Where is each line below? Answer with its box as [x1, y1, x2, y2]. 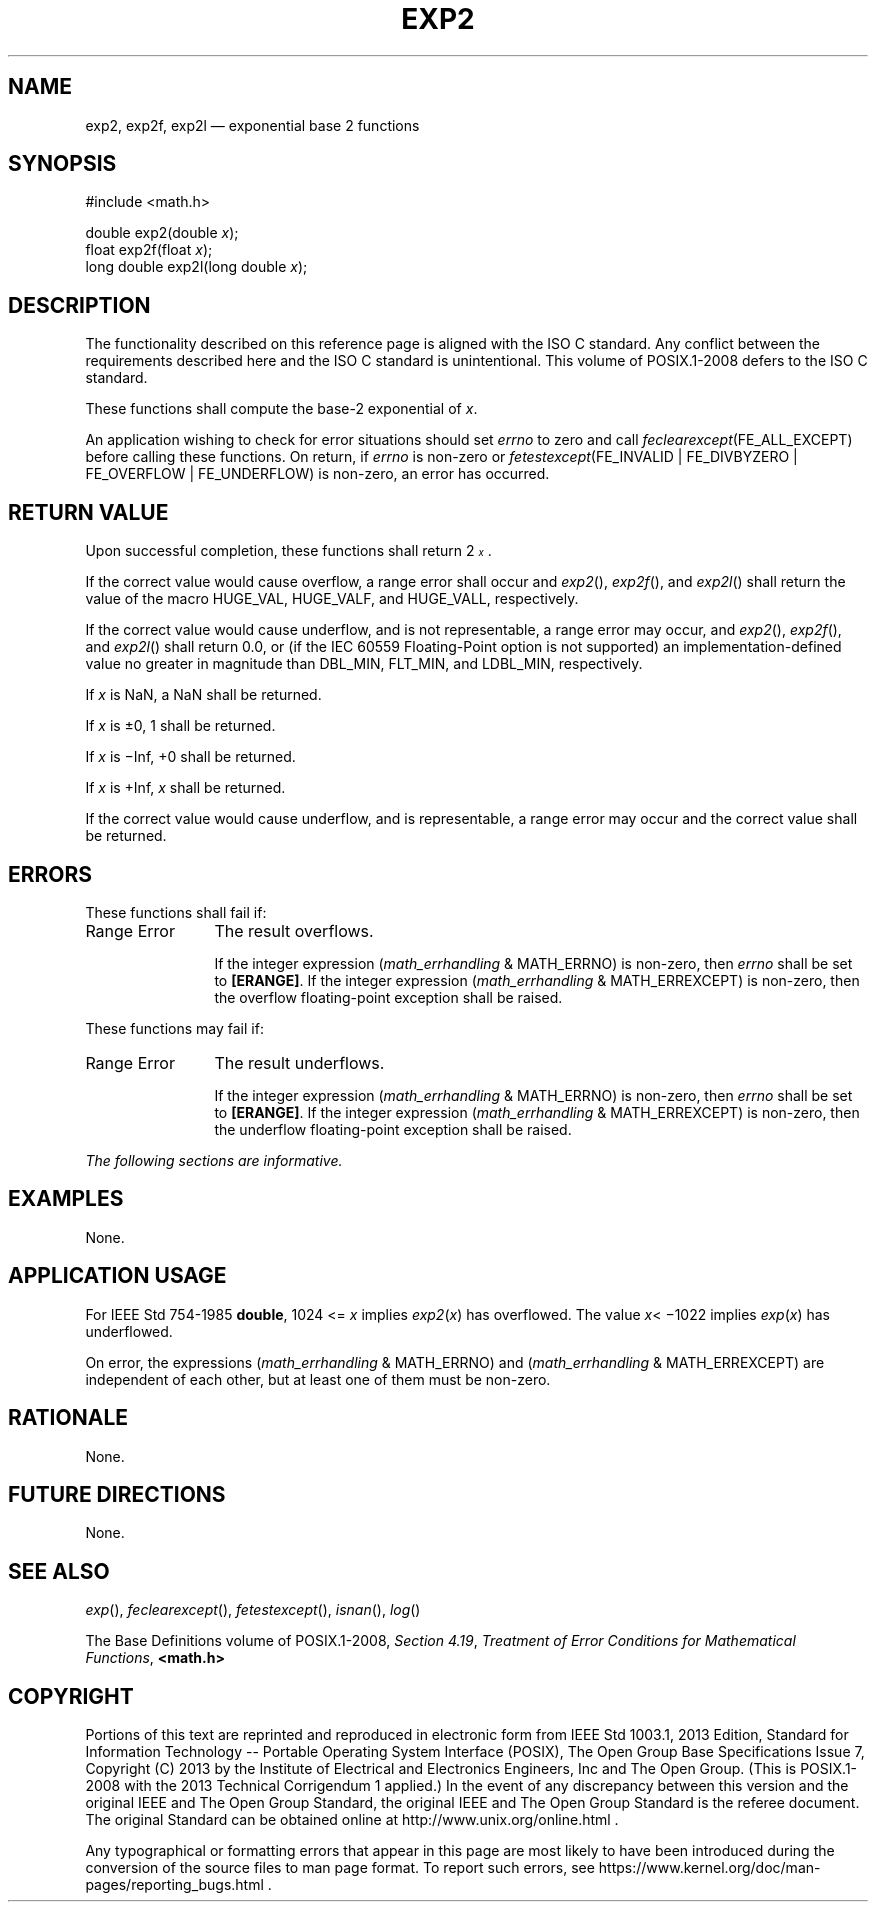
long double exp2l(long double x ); [85, 258, 308, 276]
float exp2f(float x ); [85, 241, 213, 259]
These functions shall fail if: [85, 903, 267, 921]
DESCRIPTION [8, 292, 151, 318]
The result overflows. [214, 920, 374, 941]
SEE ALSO [8, 1558, 110, 1584]
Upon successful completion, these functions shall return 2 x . [85, 542, 492, 560]
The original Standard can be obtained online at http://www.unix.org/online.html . [85, 1811, 619, 1829]
